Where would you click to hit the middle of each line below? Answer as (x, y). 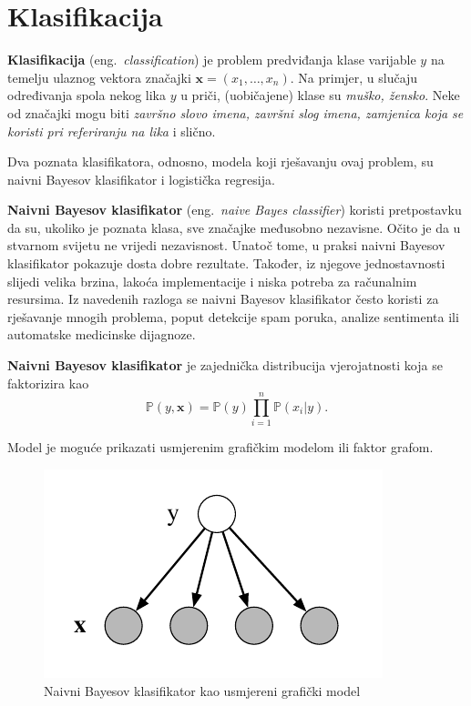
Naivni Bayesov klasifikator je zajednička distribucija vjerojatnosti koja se (225, 365)
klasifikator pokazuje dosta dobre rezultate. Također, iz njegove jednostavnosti (226, 263)
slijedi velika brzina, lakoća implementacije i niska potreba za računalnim (212, 281)
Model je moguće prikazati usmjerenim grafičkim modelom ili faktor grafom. (220, 447)
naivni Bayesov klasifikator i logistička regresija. (141, 179)
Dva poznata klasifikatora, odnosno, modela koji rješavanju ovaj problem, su (220, 161)
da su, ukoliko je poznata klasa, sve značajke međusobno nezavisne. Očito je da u (234, 227)
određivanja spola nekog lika (87, 95)
